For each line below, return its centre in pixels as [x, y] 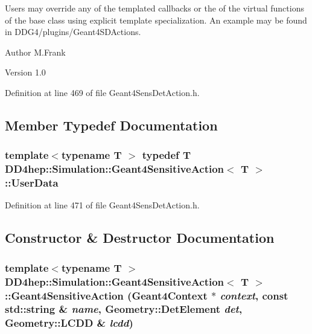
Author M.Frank [35, 52]
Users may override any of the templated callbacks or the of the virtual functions [154, 8]
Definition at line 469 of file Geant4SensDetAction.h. [102, 92]
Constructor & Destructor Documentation [140, 238]
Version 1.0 [25, 72]
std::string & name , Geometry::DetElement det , [124, 309]
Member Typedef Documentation [111, 125]
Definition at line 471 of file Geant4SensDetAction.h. [102, 205]
